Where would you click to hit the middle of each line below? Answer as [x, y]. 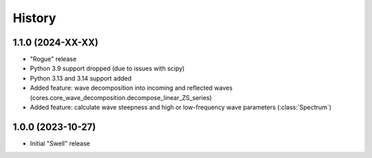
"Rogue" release [53, 59]
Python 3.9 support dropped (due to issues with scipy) [107, 68]
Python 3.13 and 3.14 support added [81, 78]
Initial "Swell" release [60, 143]
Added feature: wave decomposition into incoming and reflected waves [131, 88]
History [34, 18]
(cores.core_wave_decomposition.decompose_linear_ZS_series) [121, 97]
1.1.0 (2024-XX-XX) [56, 42]
